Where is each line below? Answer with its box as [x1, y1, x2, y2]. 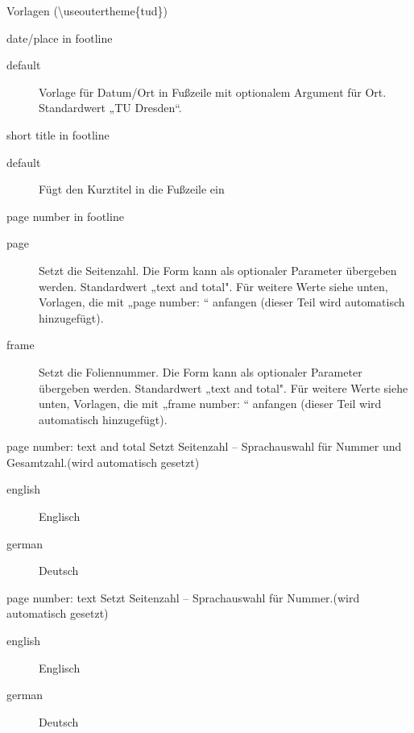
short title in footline [6, 126, 110, 143]
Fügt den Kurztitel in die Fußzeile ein [39, 181, 225, 198]
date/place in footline [6, 29, 113, 46]
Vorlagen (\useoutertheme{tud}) [6, 2, 168, 19]
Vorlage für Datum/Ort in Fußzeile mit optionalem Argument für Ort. [39, 83, 387, 100]
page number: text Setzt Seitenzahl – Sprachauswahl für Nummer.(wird [6, 589, 360, 606]
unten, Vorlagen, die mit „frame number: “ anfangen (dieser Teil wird [39, 395, 382, 412]
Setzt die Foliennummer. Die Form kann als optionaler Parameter [39, 363, 362, 380]
